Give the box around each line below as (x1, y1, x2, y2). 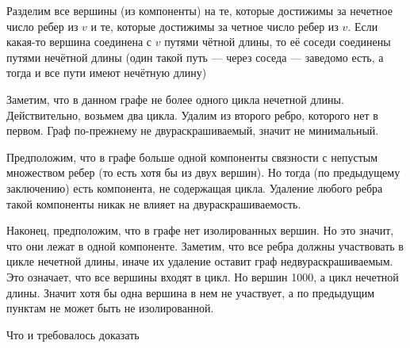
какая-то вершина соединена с (6, 33, 152, 50)
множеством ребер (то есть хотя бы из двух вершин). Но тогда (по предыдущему (6, 164, 400, 181)
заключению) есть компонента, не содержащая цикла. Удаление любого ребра (6, 179, 383, 196)
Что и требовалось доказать (6, 326, 140, 342)
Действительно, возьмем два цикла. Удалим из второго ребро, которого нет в (6, 106, 378, 123)
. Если (347, 17, 378, 34)
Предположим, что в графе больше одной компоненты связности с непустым (6, 148, 378, 165)
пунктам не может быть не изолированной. (6, 300, 214, 316)
